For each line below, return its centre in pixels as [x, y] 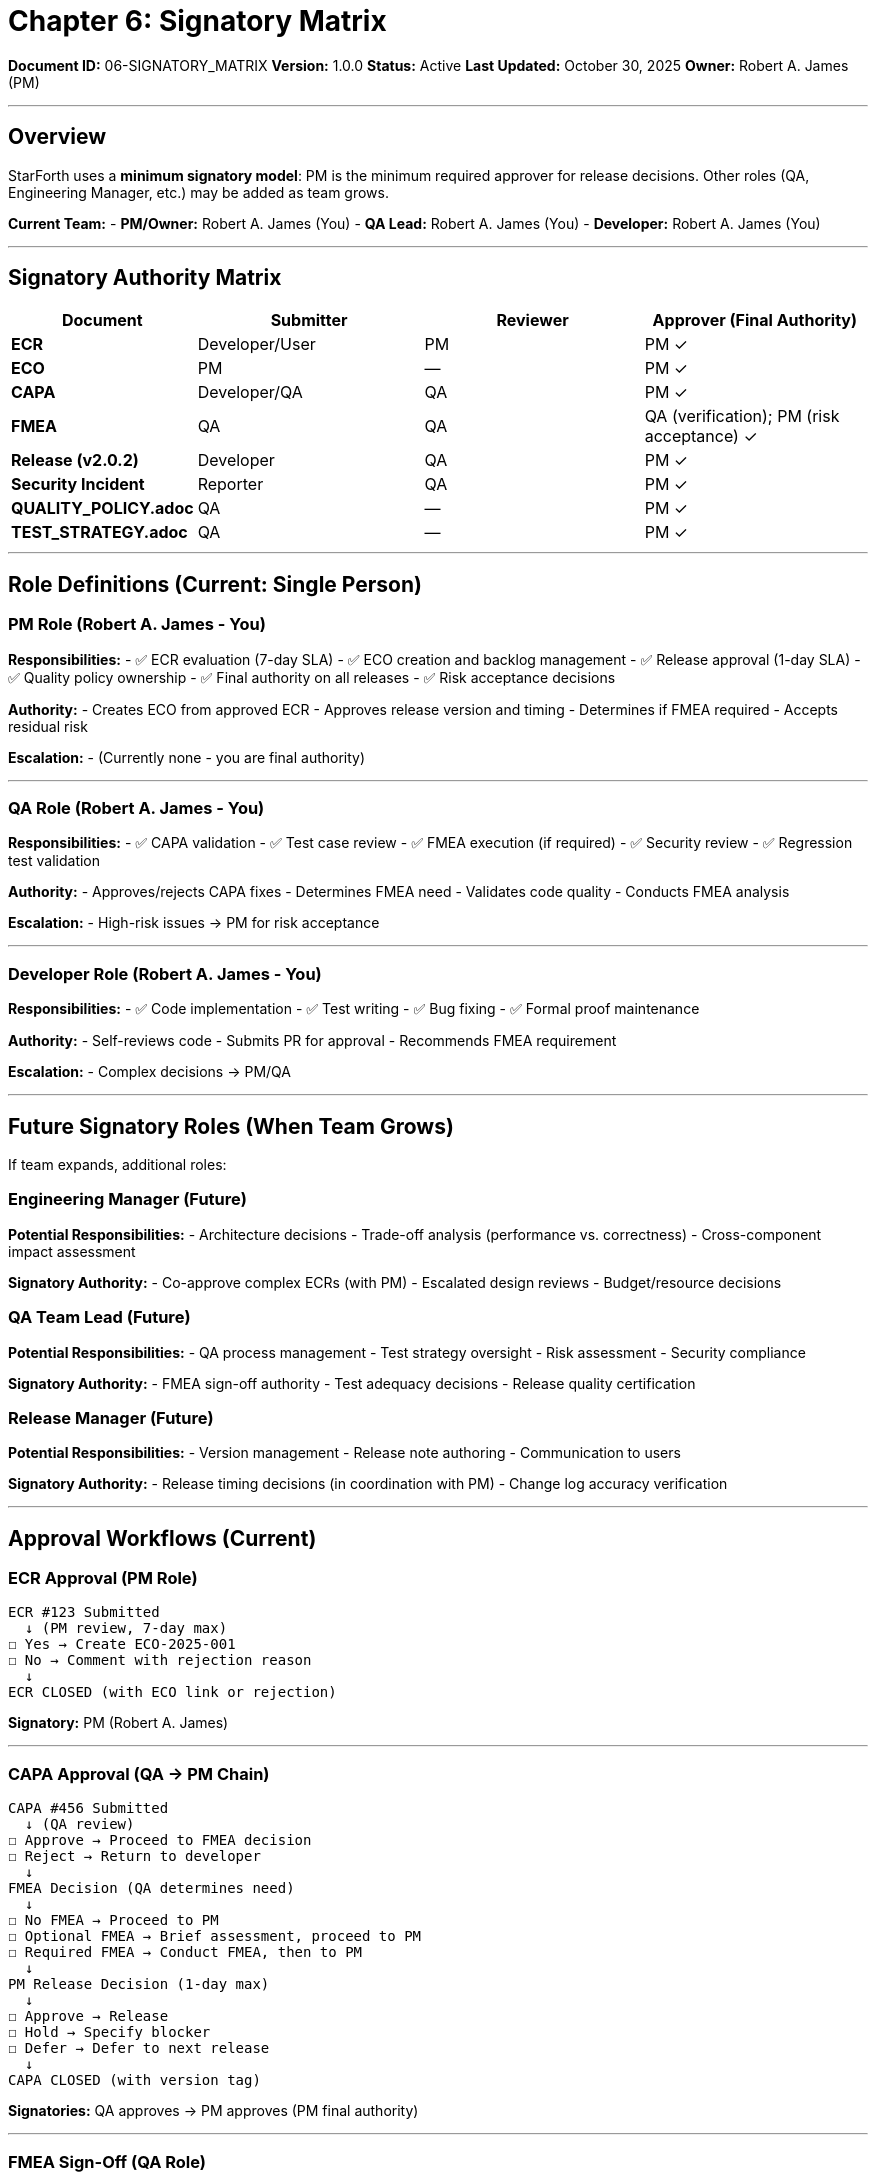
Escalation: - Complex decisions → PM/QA [149, 1072]
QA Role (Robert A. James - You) [136, 808]
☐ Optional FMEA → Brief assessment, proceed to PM [215, 1936]
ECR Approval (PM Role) [103, 1578]
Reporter [230, 484]
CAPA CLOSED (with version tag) [134, 2080]
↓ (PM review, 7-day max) [126, 1628]
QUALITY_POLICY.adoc [102, 508]
